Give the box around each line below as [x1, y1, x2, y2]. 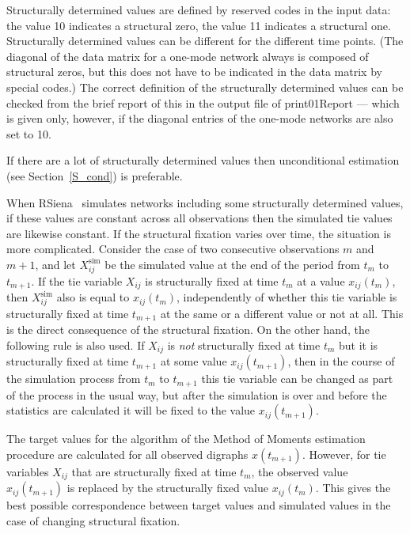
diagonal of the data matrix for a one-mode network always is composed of [6, 47, 369, 64]
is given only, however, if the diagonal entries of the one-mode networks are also [6, 110, 393, 127]
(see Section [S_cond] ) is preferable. [6, 167, 183, 184]
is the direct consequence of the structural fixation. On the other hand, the [6, 321, 370, 338]
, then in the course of [287, 353, 395, 369]
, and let [35, 256, 76, 272]
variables [6, 463, 49, 479]
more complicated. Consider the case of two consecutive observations [6, 240, 340, 257]
